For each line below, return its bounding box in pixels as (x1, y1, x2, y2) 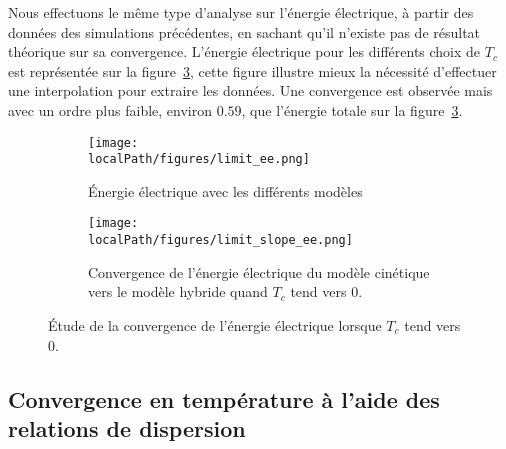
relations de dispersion (8, 412, 246, 443)
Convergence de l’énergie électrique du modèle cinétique (88, 261, 430, 282)
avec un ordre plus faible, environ (8, 99, 212, 120)
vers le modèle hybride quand (88, 281, 268, 302)
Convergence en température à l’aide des (8, 383, 440, 414)
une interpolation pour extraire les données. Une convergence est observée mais (8, 80, 493, 101)
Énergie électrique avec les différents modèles (88, 180, 363, 201)
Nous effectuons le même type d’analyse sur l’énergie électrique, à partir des (8, 2, 474, 22)
